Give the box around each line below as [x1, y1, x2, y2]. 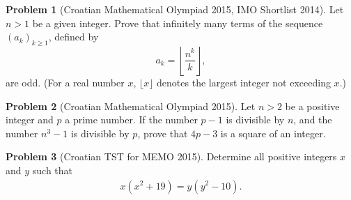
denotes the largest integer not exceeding [157, 75, 331, 89]
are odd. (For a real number [6, 75, 125, 89]
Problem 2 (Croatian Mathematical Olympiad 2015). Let [6, 98, 256, 113]
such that [32, 162, 73, 177]
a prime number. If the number [65, 112, 198, 127]
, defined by [48, 29, 99, 44]
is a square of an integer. [220, 125, 326, 140]
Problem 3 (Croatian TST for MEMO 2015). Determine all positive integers [6, 149, 337, 164]
